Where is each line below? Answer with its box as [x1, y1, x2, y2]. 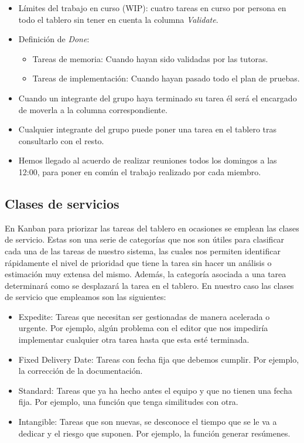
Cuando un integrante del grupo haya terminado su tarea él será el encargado [18, 91, 297, 104]
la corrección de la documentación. [18, 364, 143, 377]
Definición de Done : [18, 33, 90, 45]
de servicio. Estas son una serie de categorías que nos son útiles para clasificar [5, 233, 285, 246]
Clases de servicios [5, 194, 119, 212]
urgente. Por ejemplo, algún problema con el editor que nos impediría [18, 322, 268, 334]
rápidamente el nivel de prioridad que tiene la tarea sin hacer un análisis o [5, 256, 272, 268]
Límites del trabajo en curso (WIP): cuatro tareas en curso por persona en [18, 2, 286, 13]
